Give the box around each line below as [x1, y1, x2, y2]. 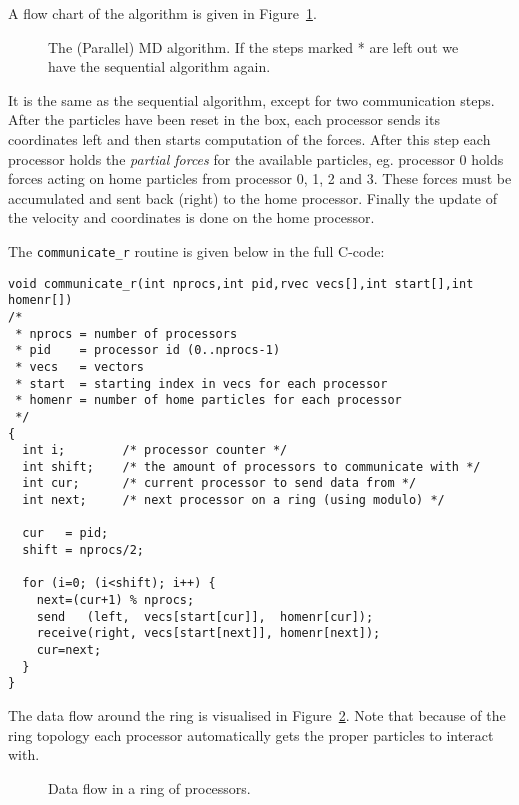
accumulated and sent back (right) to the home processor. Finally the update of [8, 187, 497, 208]
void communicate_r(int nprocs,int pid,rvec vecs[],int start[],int [8, 276, 474, 291]
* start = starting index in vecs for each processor [15, 376, 388, 391]
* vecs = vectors [15, 359, 145, 374]
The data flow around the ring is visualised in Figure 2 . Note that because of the [8, 705, 506, 725]
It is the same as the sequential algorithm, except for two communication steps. [8, 89, 495, 110]
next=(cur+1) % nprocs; [36, 593, 195, 608]
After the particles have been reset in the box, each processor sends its [8, 109, 440, 130]
